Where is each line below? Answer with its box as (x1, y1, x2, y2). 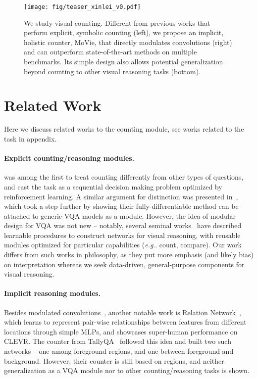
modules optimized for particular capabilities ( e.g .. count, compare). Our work (4, 239, 242, 250)
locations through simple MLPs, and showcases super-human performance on (4, 326, 238, 336)
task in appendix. (4, 133, 57, 143)
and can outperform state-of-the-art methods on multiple (24, 47, 197, 57)
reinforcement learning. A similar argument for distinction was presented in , (4, 191, 238, 201)
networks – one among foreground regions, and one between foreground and (4, 346, 234, 356)
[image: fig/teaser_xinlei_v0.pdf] (24, 3, 141, 10)
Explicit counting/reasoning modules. (4, 153, 135, 163)
